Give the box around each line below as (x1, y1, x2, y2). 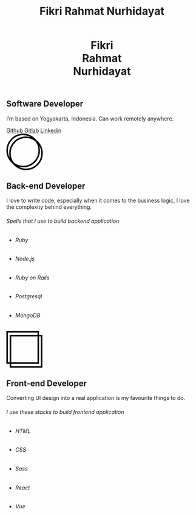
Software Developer (6, 99, 84, 109)
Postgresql (15, 293, 42, 300)
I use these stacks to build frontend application (6, 408, 124, 416)
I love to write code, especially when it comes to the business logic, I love (6, 197, 190, 205)
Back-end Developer (6, 181, 86, 191)
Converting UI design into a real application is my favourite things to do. (6, 394, 186, 402)
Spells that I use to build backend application (6, 217, 120, 225)
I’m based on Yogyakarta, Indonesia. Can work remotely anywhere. (6, 114, 174, 122)
